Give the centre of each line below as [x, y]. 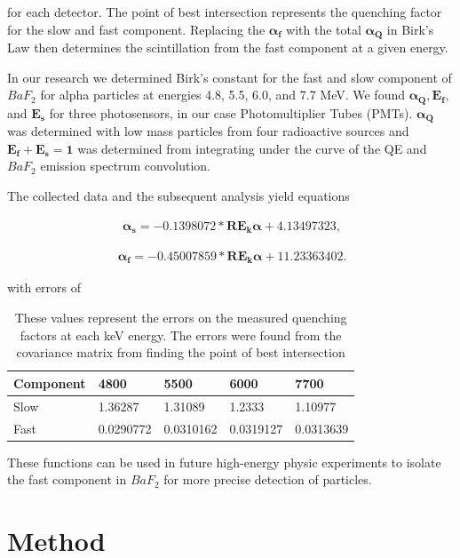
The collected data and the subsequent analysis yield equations [178, 195]
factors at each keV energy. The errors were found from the [181, 335]
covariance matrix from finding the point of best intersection [181, 352]
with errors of [44, 287]
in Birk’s [410, 29]
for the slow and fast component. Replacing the [136, 29]
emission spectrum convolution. [126, 166]
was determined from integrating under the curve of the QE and [252, 148]
